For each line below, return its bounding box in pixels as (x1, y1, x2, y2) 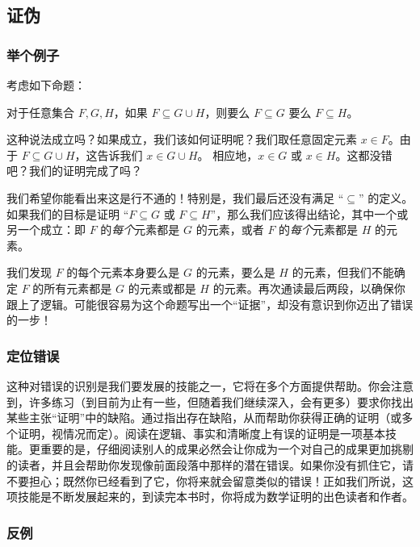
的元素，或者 (195, 221, 264, 238)
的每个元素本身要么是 (66, 264, 180, 281)
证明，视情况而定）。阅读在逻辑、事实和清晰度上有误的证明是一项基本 (17, 424, 385, 441)
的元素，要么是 (195, 264, 275, 281)
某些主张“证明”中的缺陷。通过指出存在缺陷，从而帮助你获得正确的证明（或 (6, 409, 402, 426)
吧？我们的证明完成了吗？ (6, 162, 142, 179)
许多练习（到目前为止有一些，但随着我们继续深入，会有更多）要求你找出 (28, 393, 414, 410)
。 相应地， (197, 146, 258, 163)
